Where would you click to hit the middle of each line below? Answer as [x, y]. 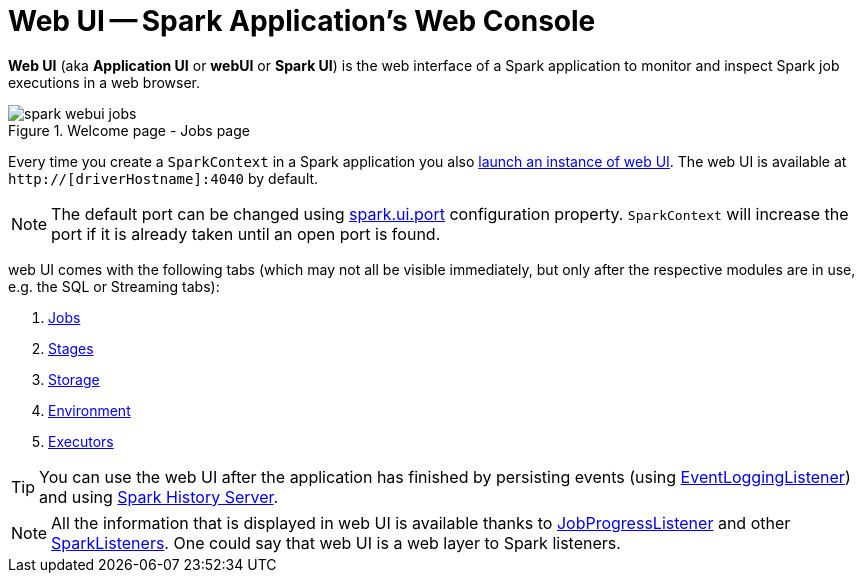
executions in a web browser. [104, 82]
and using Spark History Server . [159, 496]
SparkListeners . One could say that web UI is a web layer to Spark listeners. [336, 542]
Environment [89, 410]
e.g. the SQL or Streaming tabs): [114, 286]
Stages [71, 348]
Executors [81, 441]
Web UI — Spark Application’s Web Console [302, 21]
